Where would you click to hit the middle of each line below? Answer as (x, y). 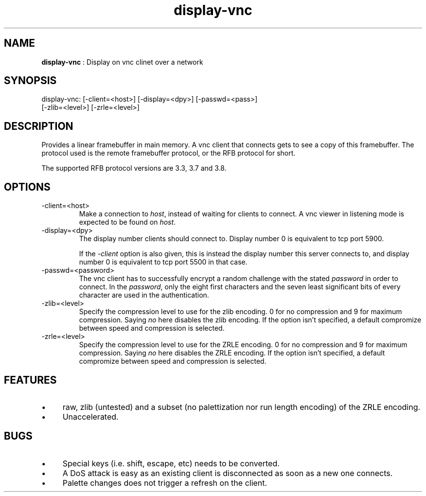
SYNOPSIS (30, 81)
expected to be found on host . (127, 222)
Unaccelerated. (90, 416)
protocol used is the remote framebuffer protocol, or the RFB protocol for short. (169, 153)
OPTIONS (27, 187)
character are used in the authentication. (144, 295)
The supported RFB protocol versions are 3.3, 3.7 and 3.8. (134, 168)
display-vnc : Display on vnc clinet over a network (122, 62)
